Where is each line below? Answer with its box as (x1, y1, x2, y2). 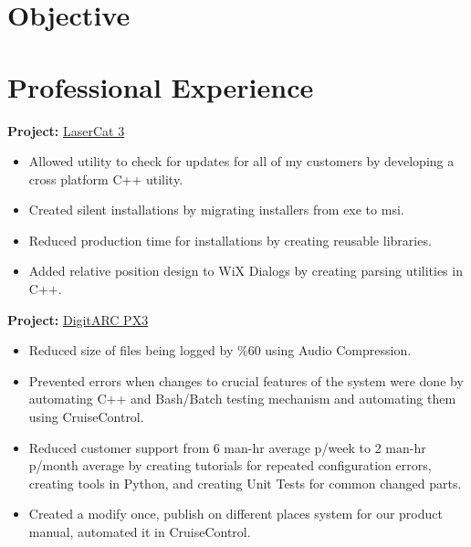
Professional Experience (7, 68, 314, 105)
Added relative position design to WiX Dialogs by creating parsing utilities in (28, 261, 463, 280)
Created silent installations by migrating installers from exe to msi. (28, 200, 404, 219)
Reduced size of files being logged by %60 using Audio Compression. (28, 341, 412, 360)
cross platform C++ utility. (28, 169, 183, 188)
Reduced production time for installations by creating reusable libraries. (28, 230, 432, 249)
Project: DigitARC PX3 (7, 310, 149, 329)
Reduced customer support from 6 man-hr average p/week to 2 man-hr (28, 437, 426, 457)
